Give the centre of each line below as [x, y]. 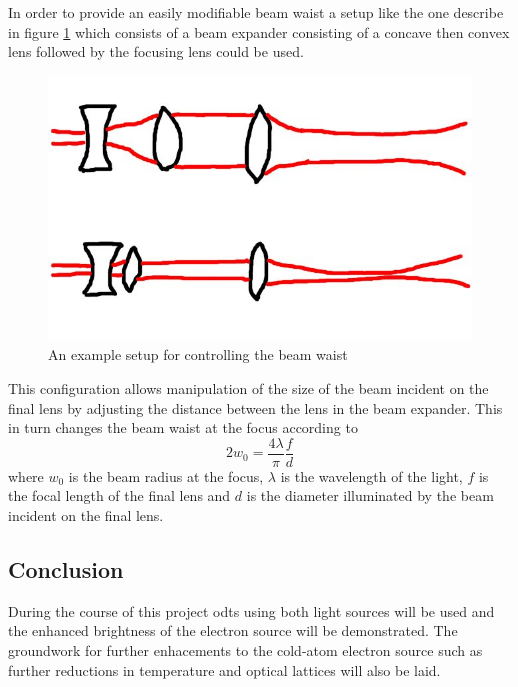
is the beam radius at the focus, [166, 475]
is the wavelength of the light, [371, 475]
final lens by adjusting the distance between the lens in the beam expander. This [255, 407]
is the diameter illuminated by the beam [370, 495]
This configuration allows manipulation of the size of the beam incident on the [248, 387]
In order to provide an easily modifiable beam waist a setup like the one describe [256, 12]
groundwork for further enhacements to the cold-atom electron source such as [245, 649]
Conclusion [66, 568]
